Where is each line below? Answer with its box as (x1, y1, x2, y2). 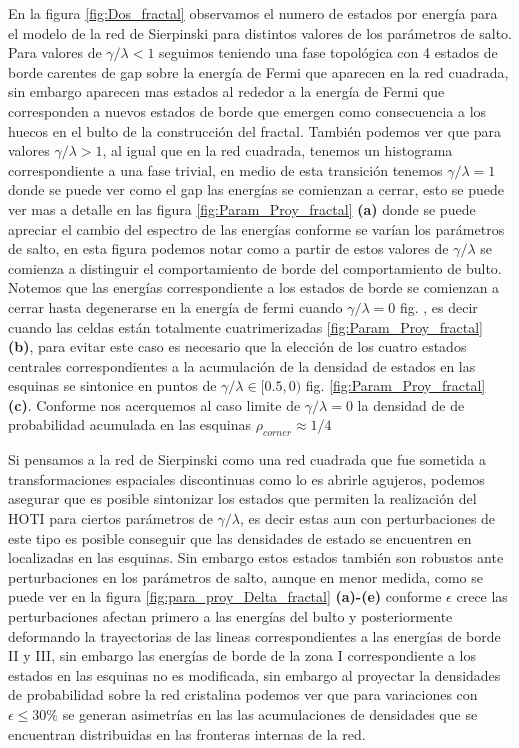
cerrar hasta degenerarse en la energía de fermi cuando (8, 296, 343, 317)
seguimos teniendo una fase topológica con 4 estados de (159, 42, 498, 63)
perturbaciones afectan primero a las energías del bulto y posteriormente (8, 606, 453, 627)
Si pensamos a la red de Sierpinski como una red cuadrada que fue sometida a (8, 449, 487, 470)
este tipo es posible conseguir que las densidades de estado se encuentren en (8, 527, 472, 548)
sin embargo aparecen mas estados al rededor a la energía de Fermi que (8, 81, 445, 102)
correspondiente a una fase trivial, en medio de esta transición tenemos (8, 159, 443, 180)
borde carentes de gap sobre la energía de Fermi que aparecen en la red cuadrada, (8, 61, 509, 82)
